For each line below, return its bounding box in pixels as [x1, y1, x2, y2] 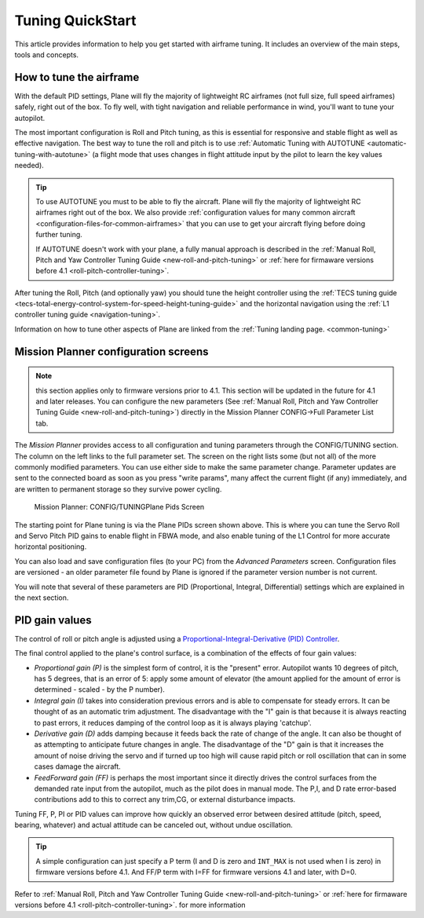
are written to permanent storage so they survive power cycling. [14, 484, 222, 494]
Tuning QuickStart [14, 12, 137, 29]
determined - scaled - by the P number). [34, 685, 165, 694]
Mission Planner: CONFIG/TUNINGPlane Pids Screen [34, 503, 205, 512]
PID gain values [14, 613, 92, 627]
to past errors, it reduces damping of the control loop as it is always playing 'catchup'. [34, 718, 312, 727]
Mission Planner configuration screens [14, 345, 209, 358]
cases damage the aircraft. [34, 762, 121, 771]
